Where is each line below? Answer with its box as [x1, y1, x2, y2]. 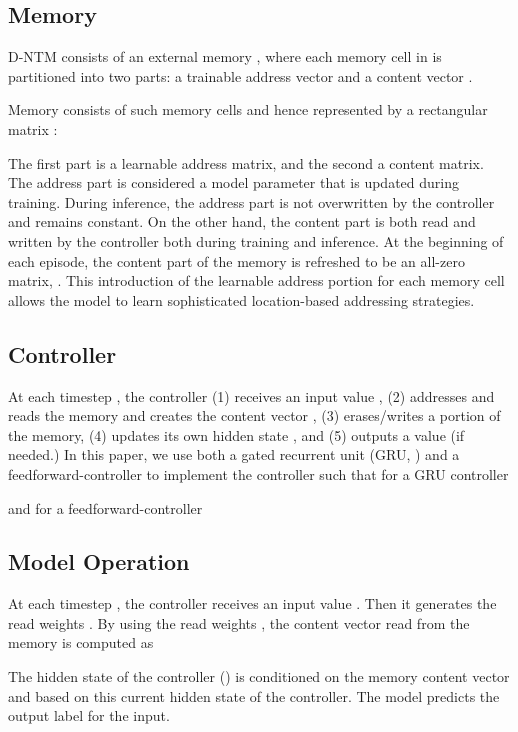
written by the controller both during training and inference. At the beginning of [8, 230, 504, 251]
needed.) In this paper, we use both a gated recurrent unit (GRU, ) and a [8, 444, 460, 465]
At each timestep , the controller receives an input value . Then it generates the [8, 593, 497, 614]
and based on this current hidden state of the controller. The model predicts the [8, 685, 500, 706]
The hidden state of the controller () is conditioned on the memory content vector [8, 666, 510, 687]
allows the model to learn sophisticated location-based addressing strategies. [8, 289, 475, 310]
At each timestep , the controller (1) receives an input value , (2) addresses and [8, 385, 495, 406]
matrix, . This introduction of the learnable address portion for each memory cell [8, 270, 505, 291]
